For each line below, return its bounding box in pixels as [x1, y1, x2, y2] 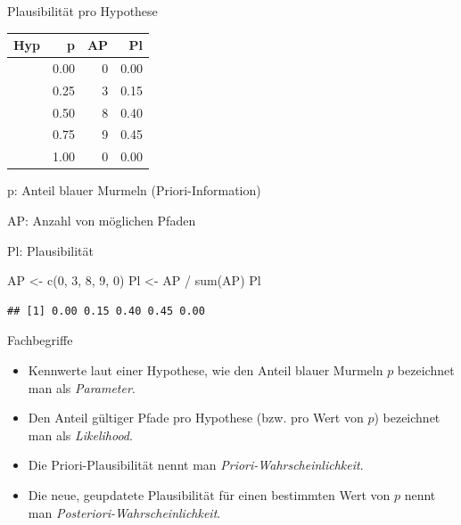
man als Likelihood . [28, 425, 133, 444]
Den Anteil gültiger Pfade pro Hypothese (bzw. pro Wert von [28, 408, 364, 427]
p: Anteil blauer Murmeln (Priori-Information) [7, 181, 261, 200]
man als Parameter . [28, 378, 136, 397]
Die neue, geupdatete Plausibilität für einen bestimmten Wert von [28, 485, 391, 504]
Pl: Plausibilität [7, 241, 94, 259]
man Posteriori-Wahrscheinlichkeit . [28, 503, 221, 521]
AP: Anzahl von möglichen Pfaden [7, 211, 196, 229]
